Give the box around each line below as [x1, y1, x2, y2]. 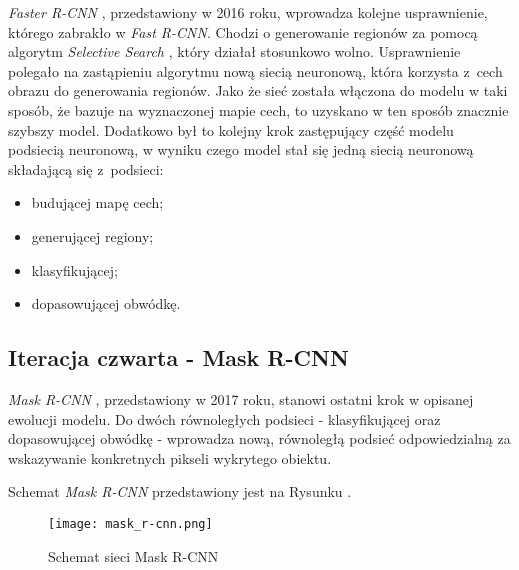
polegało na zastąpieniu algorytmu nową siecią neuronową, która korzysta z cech [8, 60, 503, 81]
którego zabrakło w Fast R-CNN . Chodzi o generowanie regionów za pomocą [8, 21, 478, 42]
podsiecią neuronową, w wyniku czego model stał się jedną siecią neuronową [8, 139, 474, 160]
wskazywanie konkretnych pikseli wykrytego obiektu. [8, 447, 332, 468]
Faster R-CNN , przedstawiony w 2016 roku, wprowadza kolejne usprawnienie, [8, 2, 488, 22]
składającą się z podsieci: [8, 158, 164, 179]
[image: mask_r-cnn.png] [48, 516, 213, 531]
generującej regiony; [31, 225, 154, 246]
